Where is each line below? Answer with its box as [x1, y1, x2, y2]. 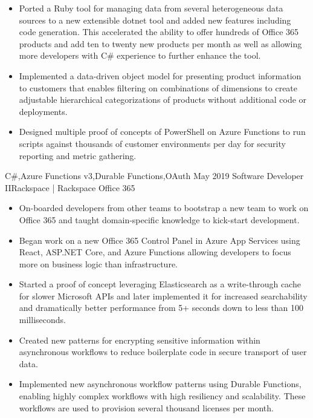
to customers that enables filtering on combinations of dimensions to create [19, 81, 298, 94]
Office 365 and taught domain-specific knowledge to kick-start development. [19, 213, 300, 226]
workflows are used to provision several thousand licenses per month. [19, 401, 274, 414]
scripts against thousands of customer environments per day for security [19, 137, 286, 149]
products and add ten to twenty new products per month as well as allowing [19, 37, 302, 50]
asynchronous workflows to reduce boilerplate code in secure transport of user [19, 345, 307, 358]
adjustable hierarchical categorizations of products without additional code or [19, 93, 307, 106]
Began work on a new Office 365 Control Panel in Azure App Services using [19, 233, 300, 246]
